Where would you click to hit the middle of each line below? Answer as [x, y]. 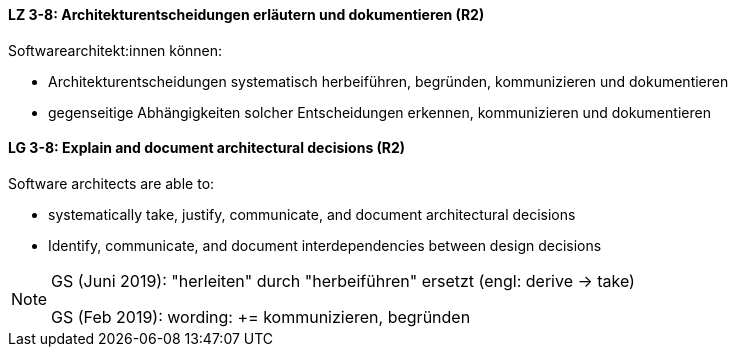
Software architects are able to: [111, 183]
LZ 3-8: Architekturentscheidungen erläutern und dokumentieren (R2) [246, 14]
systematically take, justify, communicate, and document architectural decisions [312, 214]
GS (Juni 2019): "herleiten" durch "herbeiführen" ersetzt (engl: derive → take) [343, 280]
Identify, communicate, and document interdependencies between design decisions [325, 245]
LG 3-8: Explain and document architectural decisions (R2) [207, 148]
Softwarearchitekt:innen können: [115, 50]
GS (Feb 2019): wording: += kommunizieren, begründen [261, 316]
